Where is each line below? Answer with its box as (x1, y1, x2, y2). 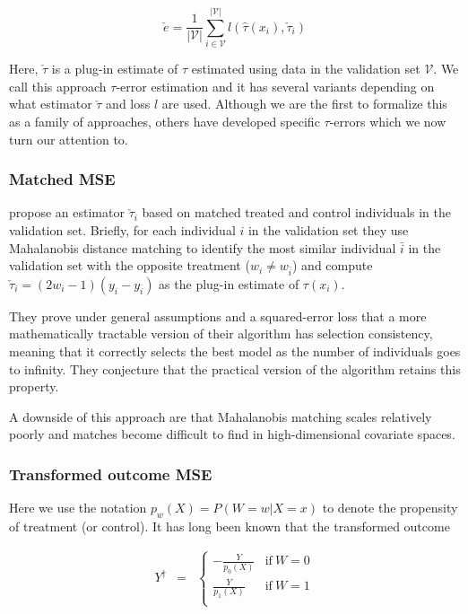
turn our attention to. (9, 129, 128, 148)
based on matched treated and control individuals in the (142, 203, 452, 222)
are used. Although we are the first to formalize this (161, 94, 447, 113)
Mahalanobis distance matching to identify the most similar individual (9, 238, 396, 257)
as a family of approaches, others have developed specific (9, 111, 320, 130)
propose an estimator (9, 203, 125, 222)
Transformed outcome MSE (9, 462, 212, 485)
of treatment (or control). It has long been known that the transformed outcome (9, 517, 450, 536)
